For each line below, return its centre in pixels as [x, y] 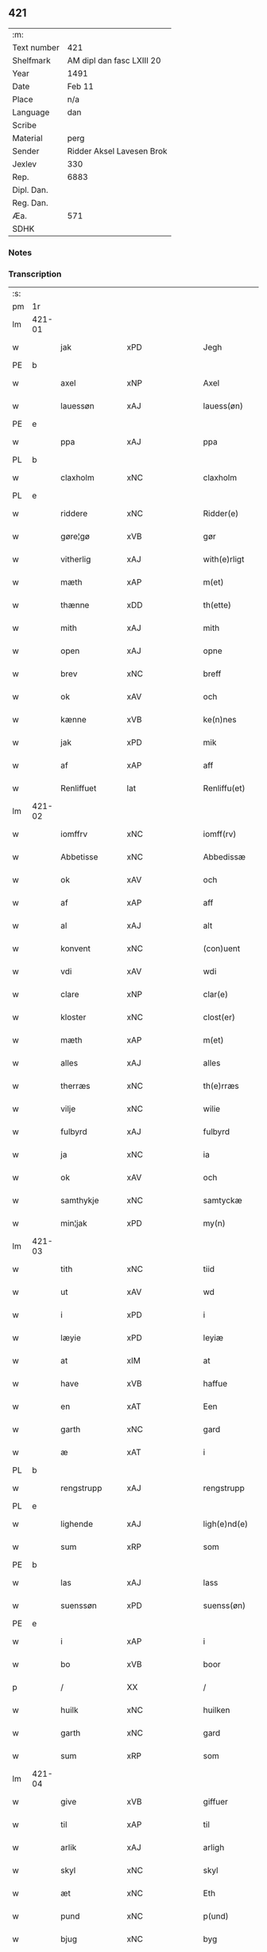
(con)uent [222, 949]
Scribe [25, 125]
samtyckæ [222, 1200]
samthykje [80, 1200]
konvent [76, 949]
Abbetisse [79, 857]
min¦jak [74, 1223]
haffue [215, 1383]
